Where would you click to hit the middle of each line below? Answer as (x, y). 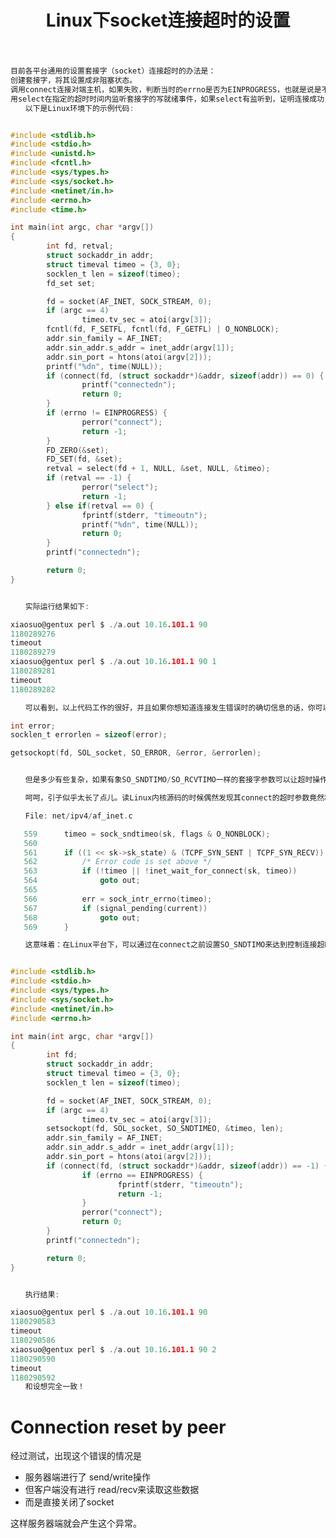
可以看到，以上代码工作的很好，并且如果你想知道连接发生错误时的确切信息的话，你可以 (177, 707)
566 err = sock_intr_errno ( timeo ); (118, 899)
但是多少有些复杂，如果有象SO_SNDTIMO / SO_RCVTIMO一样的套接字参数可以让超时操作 (176, 780)
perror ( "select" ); (120, 487)
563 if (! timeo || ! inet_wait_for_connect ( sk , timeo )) (160, 871)
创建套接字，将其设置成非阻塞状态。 (74, 81)
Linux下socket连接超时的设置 (168, 20)
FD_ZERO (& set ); (78, 450)
